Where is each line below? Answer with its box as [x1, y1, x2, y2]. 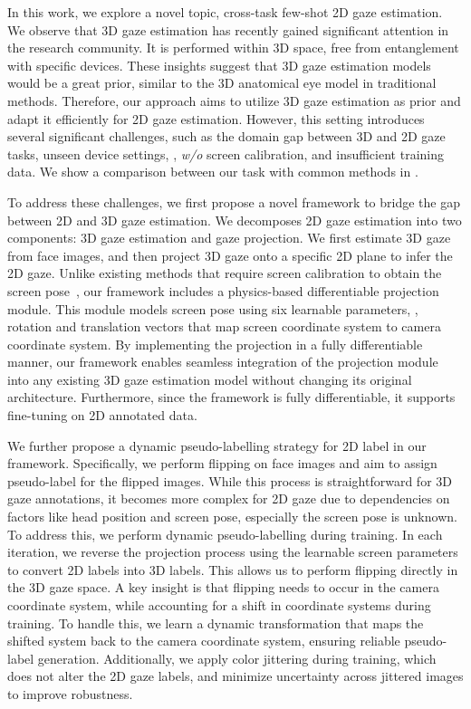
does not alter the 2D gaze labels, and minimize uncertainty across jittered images [7, 666, 464, 685]
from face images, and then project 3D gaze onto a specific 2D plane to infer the [7, 245, 453, 264]
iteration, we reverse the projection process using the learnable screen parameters [7, 542, 458, 561]
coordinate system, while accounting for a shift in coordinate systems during [7, 596, 431, 614]
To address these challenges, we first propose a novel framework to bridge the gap [7, 192, 460, 211]
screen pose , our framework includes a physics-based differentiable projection [7, 281, 439, 300]
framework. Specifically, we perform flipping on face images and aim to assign [7, 454, 437, 473]
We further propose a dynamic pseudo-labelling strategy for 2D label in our [7, 436, 427, 455]
